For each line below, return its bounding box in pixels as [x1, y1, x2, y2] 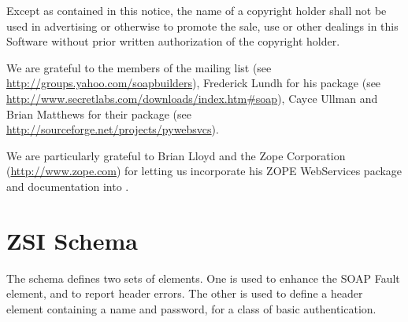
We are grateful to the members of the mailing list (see [6, 59, 272, 75]
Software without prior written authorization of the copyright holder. [6, 33, 340, 49]
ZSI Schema [6, 224, 138, 256]
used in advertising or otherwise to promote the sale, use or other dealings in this [6, 17, 399, 34]
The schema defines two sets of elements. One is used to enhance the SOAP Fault [6, 269, 400, 286]
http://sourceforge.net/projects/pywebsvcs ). [6, 121, 219, 137]
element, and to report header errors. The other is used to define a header [6, 285, 363, 302]
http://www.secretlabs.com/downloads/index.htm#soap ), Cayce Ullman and [6, 90, 378, 106]
